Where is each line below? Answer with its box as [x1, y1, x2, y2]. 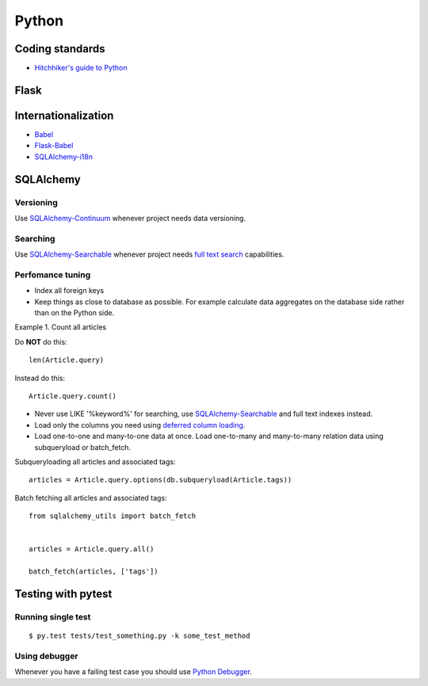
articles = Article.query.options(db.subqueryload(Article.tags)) [29, 475, 292, 485]
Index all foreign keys [34, 286, 105, 295]
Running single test [14, 611, 91, 622]
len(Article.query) [29, 356, 105, 364]
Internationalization [14, 109, 114, 122]
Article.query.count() [29, 391, 117, 400]
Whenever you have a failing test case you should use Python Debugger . [14, 667, 253, 676]
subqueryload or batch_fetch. [34, 442, 131, 452]
